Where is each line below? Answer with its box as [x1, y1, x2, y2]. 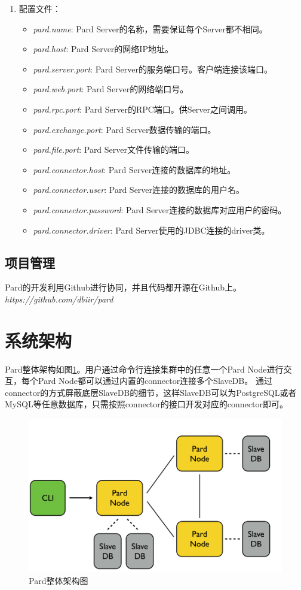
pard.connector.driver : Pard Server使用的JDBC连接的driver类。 [33, 223, 270, 236]
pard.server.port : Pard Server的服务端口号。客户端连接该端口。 [33, 62, 272, 75]
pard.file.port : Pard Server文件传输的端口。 [33, 143, 195, 156]
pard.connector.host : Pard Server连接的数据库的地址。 [33, 163, 236, 176]
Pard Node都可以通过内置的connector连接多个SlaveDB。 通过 [38, 374, 272, 387]
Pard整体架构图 [29, 574, 88, 587]
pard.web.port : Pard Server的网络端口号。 [33, 83, 189, 95]
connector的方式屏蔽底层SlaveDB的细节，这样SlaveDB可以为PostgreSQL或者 [5, 386, 297, 398]
